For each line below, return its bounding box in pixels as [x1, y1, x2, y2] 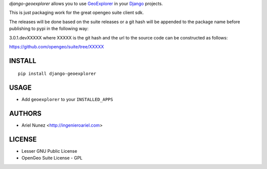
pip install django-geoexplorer [18, 71, 96, 76]
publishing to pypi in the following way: [9, 26, 89, 32]
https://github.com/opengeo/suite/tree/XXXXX [9, 43, 104, 49]
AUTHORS [9, 109, 42, 118]
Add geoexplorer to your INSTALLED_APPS [21, 97, 113, 102]
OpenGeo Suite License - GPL [21, 155, 83, 161]
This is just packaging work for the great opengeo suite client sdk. [9, 10, 144, 16]
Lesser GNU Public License [21, 148, 78, 154]
